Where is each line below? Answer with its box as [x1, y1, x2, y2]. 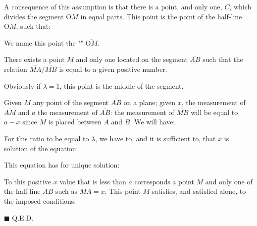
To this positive [4, 176, 51, 186]
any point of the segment [33, 97, 109, 108]
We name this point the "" [4, 37, 83, 48]
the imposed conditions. [4, 195, 76, 206]
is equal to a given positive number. [59, 63, 167, 74]
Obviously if [4, 80, 41, 91]
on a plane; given [123, 97, 176, 108]
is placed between [48, 116, 102, 127]
